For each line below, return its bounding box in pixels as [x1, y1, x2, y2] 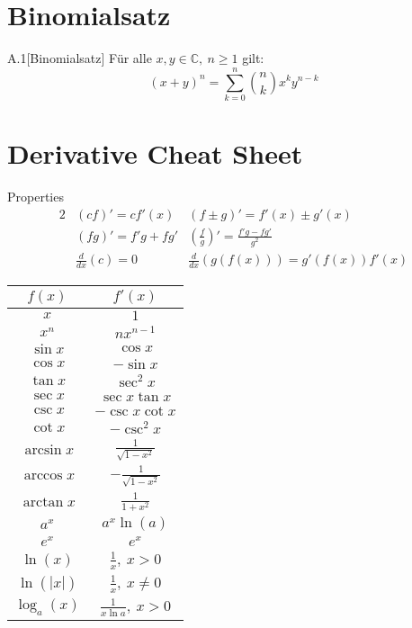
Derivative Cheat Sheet [7, 135, 303, 172]
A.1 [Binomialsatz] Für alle [7, 49, 152, 67]
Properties [7, 186, 64, 205]
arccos [23, 467, 63, 482]
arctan [22, 494, 64, 509]
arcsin [24, 442, 62, 457]
